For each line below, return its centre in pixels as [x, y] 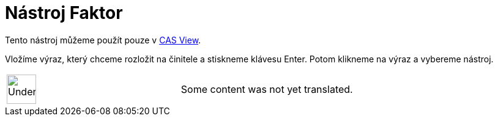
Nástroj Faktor [64, 13]
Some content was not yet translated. [267, 89]
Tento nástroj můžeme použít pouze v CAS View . [103, 40]
